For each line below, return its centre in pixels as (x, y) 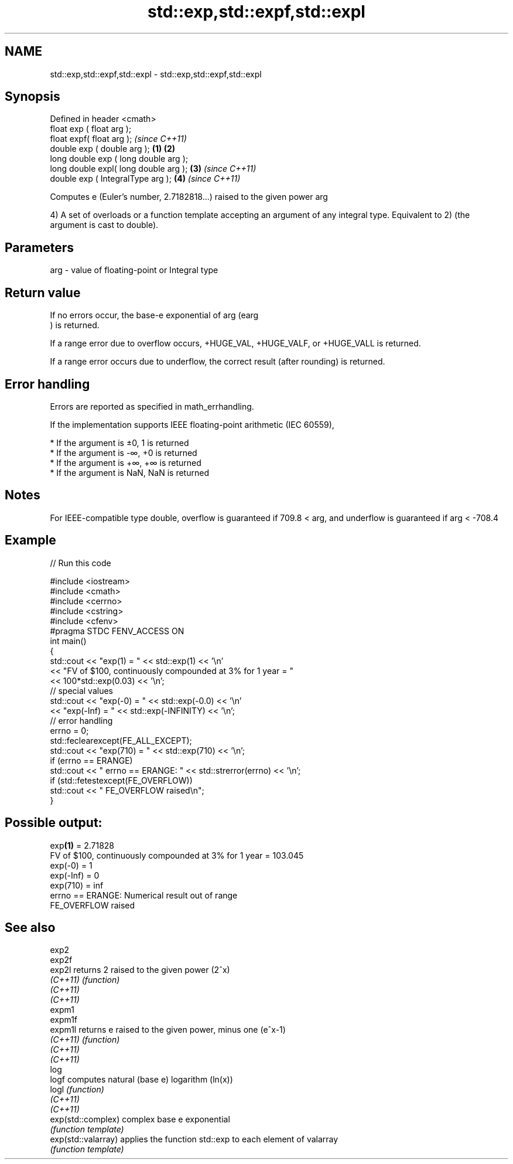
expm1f (64, 1020)
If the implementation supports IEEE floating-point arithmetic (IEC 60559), (192, 424)
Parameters (39, 247)
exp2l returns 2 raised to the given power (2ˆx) (140, 970)
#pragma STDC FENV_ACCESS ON (117, 631)
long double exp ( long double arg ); (119, 159)
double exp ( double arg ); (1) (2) (113, 149)
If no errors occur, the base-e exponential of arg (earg (154, 315)
